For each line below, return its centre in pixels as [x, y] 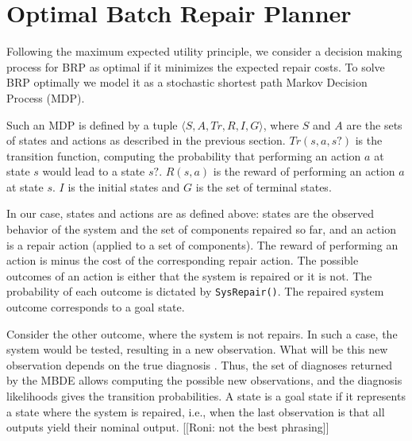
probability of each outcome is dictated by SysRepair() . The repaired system [195, 291]
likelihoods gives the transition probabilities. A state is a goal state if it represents [206, 396]
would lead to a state [94, 171]
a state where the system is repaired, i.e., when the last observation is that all [196, 411]
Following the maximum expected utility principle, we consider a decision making [204, 51]
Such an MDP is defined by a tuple [92, 124]
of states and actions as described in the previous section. [146, 140]
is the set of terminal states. [264, 186]
